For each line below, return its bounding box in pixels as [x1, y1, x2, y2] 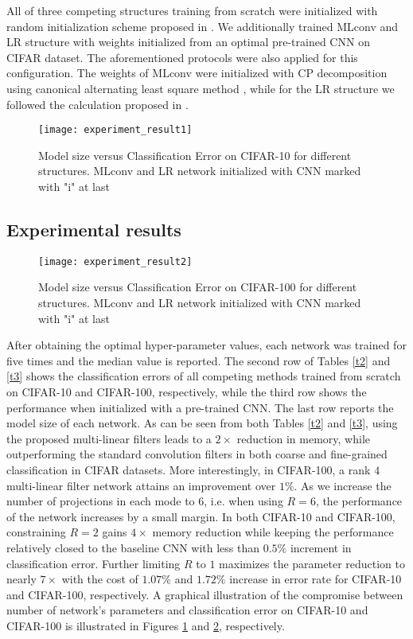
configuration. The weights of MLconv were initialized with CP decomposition [6, 64, 388, 81]
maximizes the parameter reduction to [219, 555, 406, 571]
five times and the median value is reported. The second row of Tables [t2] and [6, 352, 391, 368]
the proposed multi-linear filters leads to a [6, 430, 212, 446]
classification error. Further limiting [6, 555, 181, 571]
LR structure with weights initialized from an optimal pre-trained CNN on [6, 33, 370, 50]
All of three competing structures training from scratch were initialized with [6, 2, 378, 18]
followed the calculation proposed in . [6, 95, 189, 112]
